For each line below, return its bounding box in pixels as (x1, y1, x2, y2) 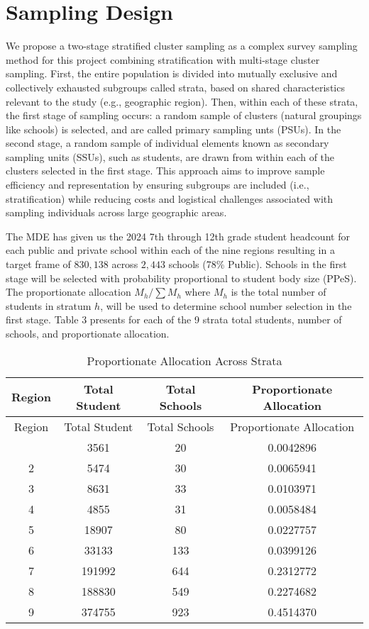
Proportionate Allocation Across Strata (87, 352, 282, 369)
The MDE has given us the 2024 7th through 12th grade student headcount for (6, 228, 350, 243)
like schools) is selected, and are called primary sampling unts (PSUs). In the (6, 121, 341, 136)
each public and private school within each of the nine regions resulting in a (6, 243, 335, 257)
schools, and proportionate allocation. (6, 326, 170, 340)
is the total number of (231, 284, 326, 299)
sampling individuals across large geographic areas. (6, 205, 227, 220)
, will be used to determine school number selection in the (100, 298, 352, 313)
